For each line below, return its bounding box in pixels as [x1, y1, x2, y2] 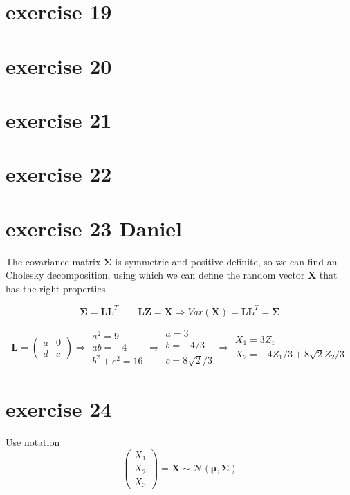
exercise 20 [6, 51, 112, 80]
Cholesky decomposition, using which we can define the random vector [6, 268, 305, 282]
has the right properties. [6, 281, 109, 295]
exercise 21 [6, 105, 112, 133]
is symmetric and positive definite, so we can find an [115, 254, 338, 268]
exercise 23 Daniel [6, 214, 182, 242]
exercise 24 [6, 394, 112, 422]
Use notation [6, 434, 60, 449]
